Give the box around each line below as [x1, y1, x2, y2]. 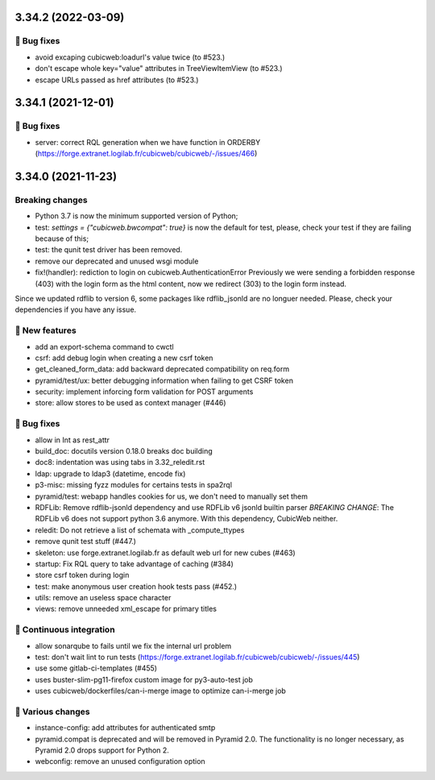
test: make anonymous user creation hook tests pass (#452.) [35, 581, 238, 591]
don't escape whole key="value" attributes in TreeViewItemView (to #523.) [35, 64, 283, 73]
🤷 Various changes [14, 706, 90, 717]
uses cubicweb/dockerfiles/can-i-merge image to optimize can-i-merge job [35, 686, 286, 696]
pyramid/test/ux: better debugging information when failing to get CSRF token [35, 375, 294, 385]
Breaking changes [14, 194, 88, 205]
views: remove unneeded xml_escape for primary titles [35, 604, 217, 614]
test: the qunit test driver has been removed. [35, 245, 183, 255]
